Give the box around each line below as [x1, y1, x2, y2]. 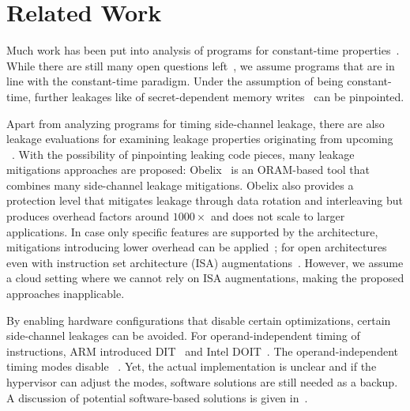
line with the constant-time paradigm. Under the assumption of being [6, 73, 344, 89]
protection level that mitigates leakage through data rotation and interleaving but [6, 192, 403, 209]
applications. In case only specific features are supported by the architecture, [6, 223, 378, 239]
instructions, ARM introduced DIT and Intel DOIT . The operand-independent [6, 342, 398, 359]
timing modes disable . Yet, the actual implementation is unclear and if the [6, 358, 377, 375]
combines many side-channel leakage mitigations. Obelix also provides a [6, 176, 354, 193]
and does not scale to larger [210, 208, 345, 224]
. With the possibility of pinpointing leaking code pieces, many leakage [12, 145, 355, 162]
